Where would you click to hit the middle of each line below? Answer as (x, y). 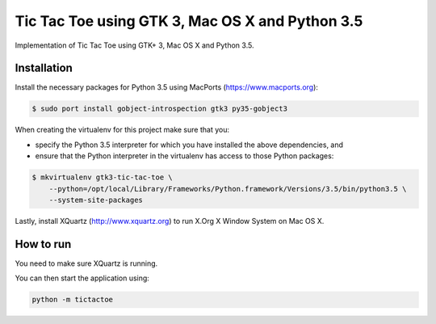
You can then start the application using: (82, 278)
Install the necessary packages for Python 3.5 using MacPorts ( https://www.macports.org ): (167, 87)
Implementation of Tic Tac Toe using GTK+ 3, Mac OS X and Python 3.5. (134, 45)
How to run (43, 244)
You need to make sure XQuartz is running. (86, 263)
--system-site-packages (96, 200)
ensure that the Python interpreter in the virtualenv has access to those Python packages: (184, 156)
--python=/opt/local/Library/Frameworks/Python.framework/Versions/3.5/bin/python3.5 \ (228, 189)
